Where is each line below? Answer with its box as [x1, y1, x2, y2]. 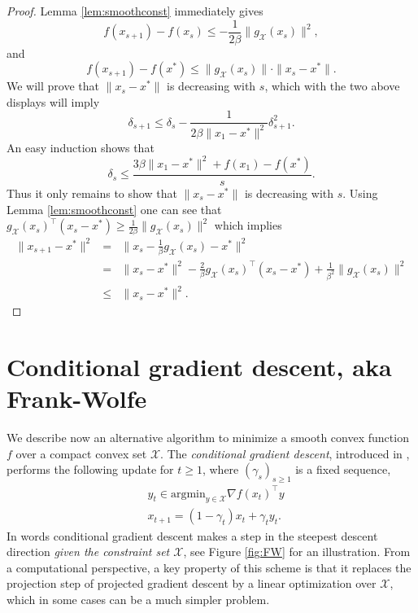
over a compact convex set [15, 444, 147, 462]
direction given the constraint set [7, 543, 170, 560]
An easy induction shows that [7, 138, 155, 155]
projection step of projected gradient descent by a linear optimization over [7, 575, 377, 592]
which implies [214, 217, 282, 234]
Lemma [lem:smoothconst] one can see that [7, 200, 222, 217]
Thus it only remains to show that [7, 184, 177, 201]
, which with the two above [264, 77, 400, 94]
